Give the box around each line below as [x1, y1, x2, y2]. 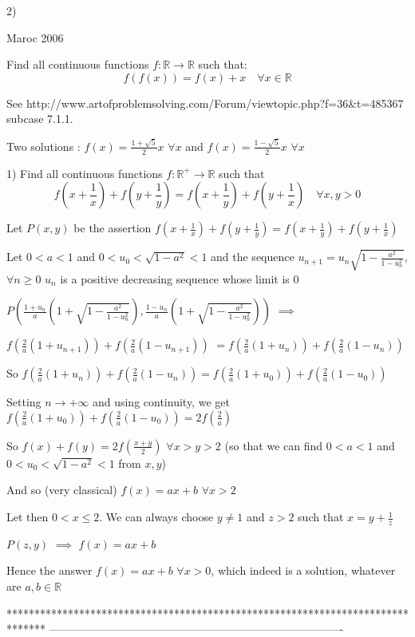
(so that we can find [224, 437, 323, 453]
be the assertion [73, 220, 152, 236]
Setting [6, 394, 41, 410]
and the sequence [211, 248, 294, 265]
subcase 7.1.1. [6, 110, 73, 127]
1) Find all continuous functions [6, 164, 163, 181]
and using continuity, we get [92, 394, 230, 410]
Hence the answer [6, 562, 93, 579]
